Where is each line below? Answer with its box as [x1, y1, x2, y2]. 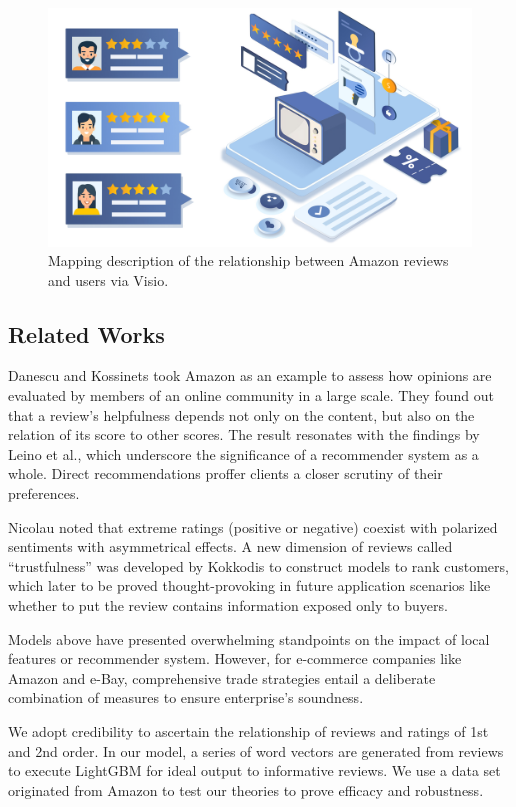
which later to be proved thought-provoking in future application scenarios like [8, 575, 491, 596]
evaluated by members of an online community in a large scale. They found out [8, 385, 494, 406]
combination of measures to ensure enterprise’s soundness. [8, 687, 364, 708]
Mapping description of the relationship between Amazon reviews [48, 250, 449, 271]
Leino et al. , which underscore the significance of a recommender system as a [8, 443, 479, 464]
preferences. [8, 483, 80, 504]
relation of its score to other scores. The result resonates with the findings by [8, 424, 480, 445]
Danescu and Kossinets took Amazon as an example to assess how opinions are [8, 365, 492, 386]
